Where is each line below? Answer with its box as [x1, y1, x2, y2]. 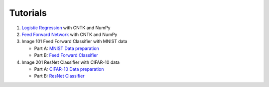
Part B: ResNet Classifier [34, 73, 85, 79]
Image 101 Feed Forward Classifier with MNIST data [21, 39, 128, 44]
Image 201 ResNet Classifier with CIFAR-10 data [21, 59, 120, 65]
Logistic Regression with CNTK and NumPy [21, 25, 111, 31]
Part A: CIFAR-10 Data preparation [34, 66, 104, 72]
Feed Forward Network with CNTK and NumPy [21, 31, 118, 37]
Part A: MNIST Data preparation [34, 45, 99, 51]
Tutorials [9, 7, 47, 18]
